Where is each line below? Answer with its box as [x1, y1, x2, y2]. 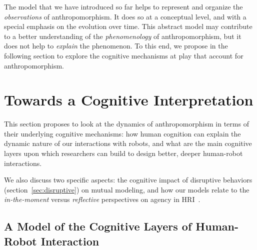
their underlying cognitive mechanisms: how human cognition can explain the [4, 128, 241, 138]
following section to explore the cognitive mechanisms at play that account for [4, 50, 243, 60]
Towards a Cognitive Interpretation [4, 89, 253, 110]
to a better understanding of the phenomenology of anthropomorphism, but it [4, 30, 241, 41]
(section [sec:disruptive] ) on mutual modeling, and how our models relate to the [4, 184, 249, 194]
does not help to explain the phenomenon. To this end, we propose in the [4, 40, 228, 51]
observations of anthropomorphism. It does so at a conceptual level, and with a [4, 11, 246, 21]
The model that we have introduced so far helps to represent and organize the [4, 1, 243, 11]
